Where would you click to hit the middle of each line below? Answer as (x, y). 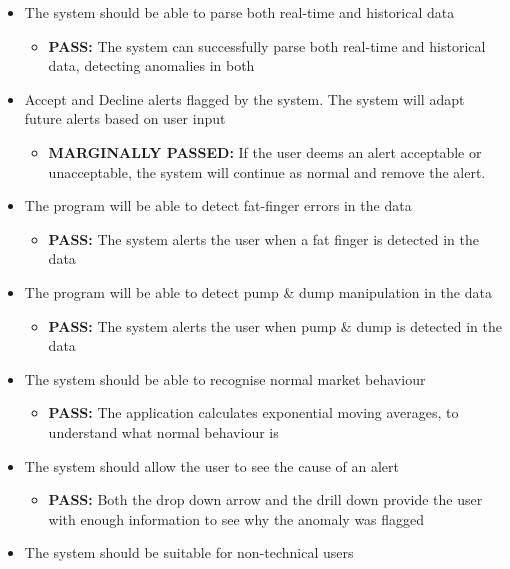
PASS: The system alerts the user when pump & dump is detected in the (275, 325)
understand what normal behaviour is (163, 431)
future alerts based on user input (125, 118)
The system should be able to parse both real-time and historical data (239, 12)
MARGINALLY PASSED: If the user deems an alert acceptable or (265, 151)
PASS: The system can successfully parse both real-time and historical (267, 45)
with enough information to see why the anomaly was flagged (236, 518)
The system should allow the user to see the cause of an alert (211, 465)
